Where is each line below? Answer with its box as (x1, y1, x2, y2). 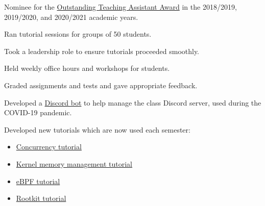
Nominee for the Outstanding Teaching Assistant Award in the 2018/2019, (4, 2, 237, 12)
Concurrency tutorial (16, 141, 82, 152)
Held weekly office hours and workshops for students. (4, 63, 170, 73)
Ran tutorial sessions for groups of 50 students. (4, 29, 152, 39)
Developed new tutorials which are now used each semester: (4, 124, 190, 135)
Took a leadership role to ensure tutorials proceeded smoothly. (4, 45, 200, 56)
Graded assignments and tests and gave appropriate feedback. (4, 80, 198, 90)
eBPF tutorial (16, 175, 60, 186)
